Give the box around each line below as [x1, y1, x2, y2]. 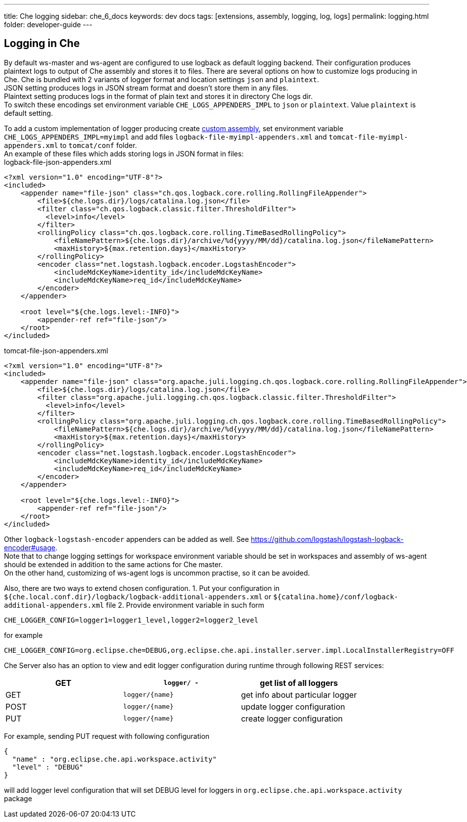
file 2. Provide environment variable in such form [106, 600, 265, 609]
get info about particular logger [241, 689, 357, 700]
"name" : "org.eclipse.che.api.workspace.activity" [12, 755, 217, 763]
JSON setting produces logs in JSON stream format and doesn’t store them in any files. [4, 83, 288, 92]
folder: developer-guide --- [4, 20, 93, 29]
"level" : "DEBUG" [12, 763, 84, 771]
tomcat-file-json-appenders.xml [4, 346, 108, 355]
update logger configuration [241, 701, 345, 712]
